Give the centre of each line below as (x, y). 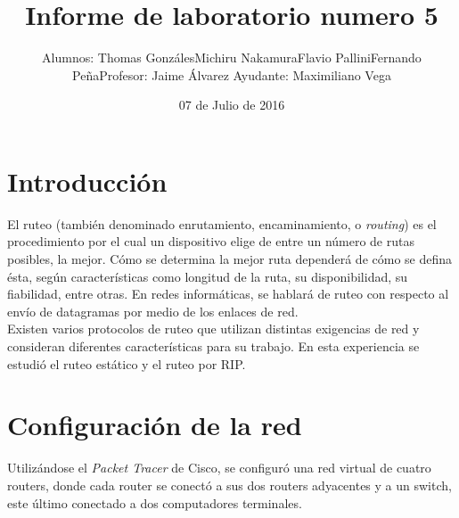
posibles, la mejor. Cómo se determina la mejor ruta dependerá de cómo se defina (230, 259)
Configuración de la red (155, 425)
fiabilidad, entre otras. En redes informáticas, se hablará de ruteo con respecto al (228, 294)
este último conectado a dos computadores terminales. (155, 502)
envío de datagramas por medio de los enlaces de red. (153, 311)
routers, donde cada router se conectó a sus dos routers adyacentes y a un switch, (229, 485)
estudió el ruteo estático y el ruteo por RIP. (127, 363)
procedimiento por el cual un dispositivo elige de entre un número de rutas (211, 241)
